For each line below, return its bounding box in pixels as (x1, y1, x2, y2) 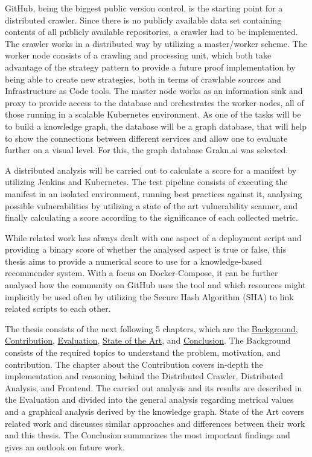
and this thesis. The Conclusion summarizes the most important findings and (5, 429, 290, 441)
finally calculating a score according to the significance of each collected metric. (5, 211, 298, 224)
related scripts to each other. (5, 302, 111, 315)
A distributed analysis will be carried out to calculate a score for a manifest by (5, 163, 297, 176)
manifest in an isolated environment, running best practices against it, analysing (5, 187, 302, 200)
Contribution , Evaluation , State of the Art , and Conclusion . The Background (5, 334, 291, 347)
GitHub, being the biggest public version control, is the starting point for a (5, 2, 283, 14)
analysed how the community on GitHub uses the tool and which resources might (5, 279, 306, 291)
